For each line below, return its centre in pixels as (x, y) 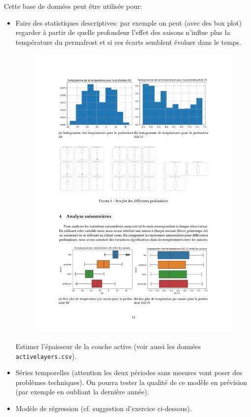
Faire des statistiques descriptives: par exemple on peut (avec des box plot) (128, 22)
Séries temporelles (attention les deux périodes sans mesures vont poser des (129, 372)
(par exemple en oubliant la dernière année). (82, 392)
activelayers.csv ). (46, 356)
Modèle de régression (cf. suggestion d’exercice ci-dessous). (104, 408)
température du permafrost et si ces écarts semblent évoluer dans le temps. (128, 42)
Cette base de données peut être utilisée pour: (73, 6)
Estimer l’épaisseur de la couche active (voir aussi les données (108, 346)
